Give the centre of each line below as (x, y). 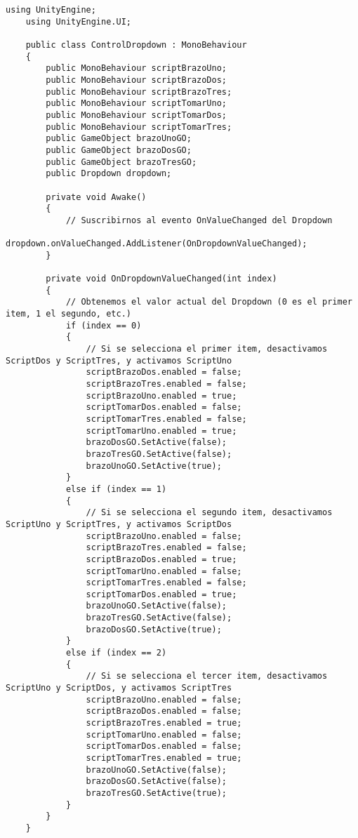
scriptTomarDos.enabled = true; (161, 594)
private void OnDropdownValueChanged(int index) (161, 279)
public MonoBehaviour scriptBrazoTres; (139, 92)
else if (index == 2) (116, 653)
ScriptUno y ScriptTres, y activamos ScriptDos (119, 524)
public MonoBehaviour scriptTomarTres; (139, 127)
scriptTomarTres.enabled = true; (164, 758)
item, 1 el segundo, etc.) (68, 314)
